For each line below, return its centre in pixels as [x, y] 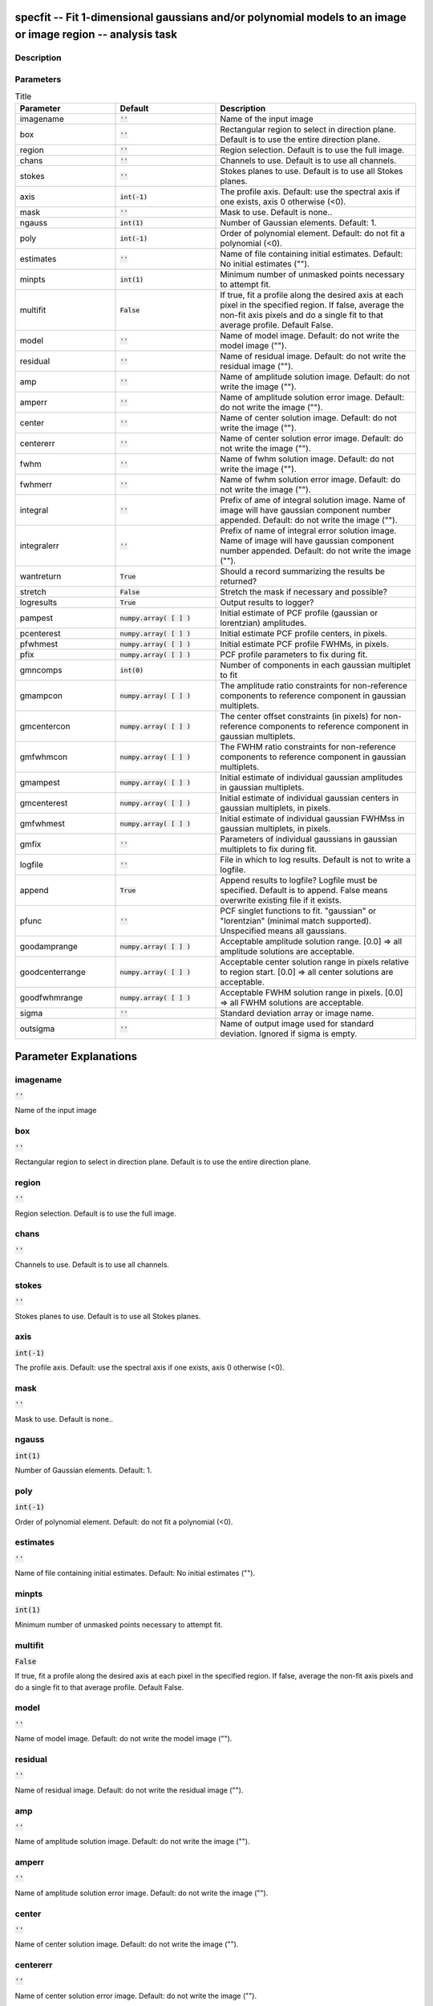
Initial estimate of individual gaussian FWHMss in [312, 818]
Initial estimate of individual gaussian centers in [310, 798]
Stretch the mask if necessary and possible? [304, 592]
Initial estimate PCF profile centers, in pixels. [304, 634]
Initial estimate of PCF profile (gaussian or [299, 613]
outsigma [37, 1029]
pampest [36, 618]
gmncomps [41, 670]
